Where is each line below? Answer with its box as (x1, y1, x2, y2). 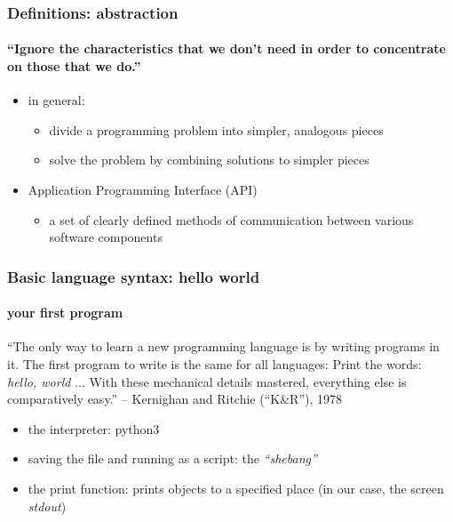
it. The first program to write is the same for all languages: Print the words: (7, 355, 422, 373)
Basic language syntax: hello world (7, 265, 260, 287)
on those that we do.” (7, 57, 141, 76)
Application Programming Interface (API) (28, 181, 258, 199)
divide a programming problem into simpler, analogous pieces (49, 120, 384, 139)
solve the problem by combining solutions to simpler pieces (49, 150, 370, 169)
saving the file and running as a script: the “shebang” (28, 449, 317, 468)
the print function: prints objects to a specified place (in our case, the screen (28, 479, 444, 497)
